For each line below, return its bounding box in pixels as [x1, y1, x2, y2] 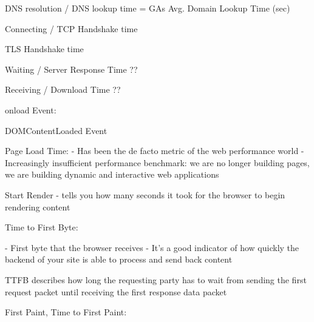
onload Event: [5, 103, 56, 116]
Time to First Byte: [5, 221, 78, 233]
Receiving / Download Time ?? [5, 83, 121, 96]
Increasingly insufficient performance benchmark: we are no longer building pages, [5, 156, 310, 169]
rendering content [5, 200, 70, 213]
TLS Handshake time [5, 42, 84, 55]
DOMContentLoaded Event [5, 124, 108, 136]
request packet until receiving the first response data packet [5, 285, 227, 298]
